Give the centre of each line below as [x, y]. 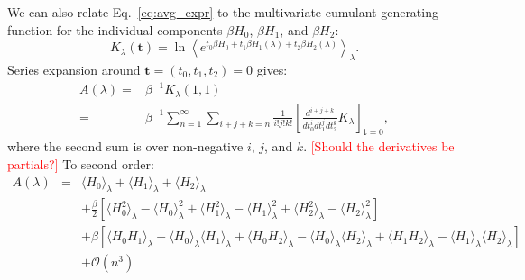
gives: [272, 69]
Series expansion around [74, 69]
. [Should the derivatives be [379, 146]
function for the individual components [115, 29]
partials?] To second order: [81, 163]
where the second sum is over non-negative [125, 146]
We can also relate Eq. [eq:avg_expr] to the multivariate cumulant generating [223, 12]
